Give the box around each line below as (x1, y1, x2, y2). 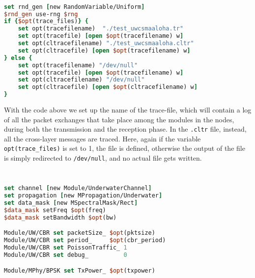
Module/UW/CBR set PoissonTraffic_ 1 (4, 244, 127, 251)
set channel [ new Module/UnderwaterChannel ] (4, 185, 152, 192)
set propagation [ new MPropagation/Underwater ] (4, 192, 163, 199)
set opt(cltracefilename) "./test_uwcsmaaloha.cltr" (18, 40, 194, 47)
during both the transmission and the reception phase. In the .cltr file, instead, (4, 124, 247, 134)
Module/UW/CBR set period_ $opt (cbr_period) (4, 237, 166, 244)
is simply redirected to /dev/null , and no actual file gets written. (4, 153, 202, 163)
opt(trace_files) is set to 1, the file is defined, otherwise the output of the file (4, 143, 245, 153)
